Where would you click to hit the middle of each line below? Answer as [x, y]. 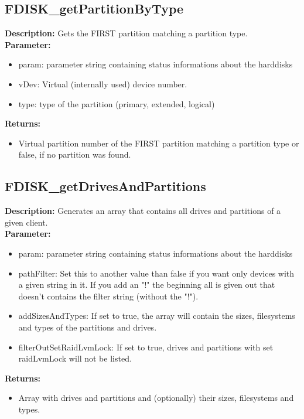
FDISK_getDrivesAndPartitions [105, 186]
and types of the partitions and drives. [88, 327]
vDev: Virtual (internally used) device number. [103, 84]
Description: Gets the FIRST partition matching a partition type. [126, 33]
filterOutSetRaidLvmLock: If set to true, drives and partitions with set [146, 347]
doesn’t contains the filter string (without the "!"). [108, 296]
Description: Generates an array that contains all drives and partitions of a [143, 211]
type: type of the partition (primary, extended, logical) [117, 103]
